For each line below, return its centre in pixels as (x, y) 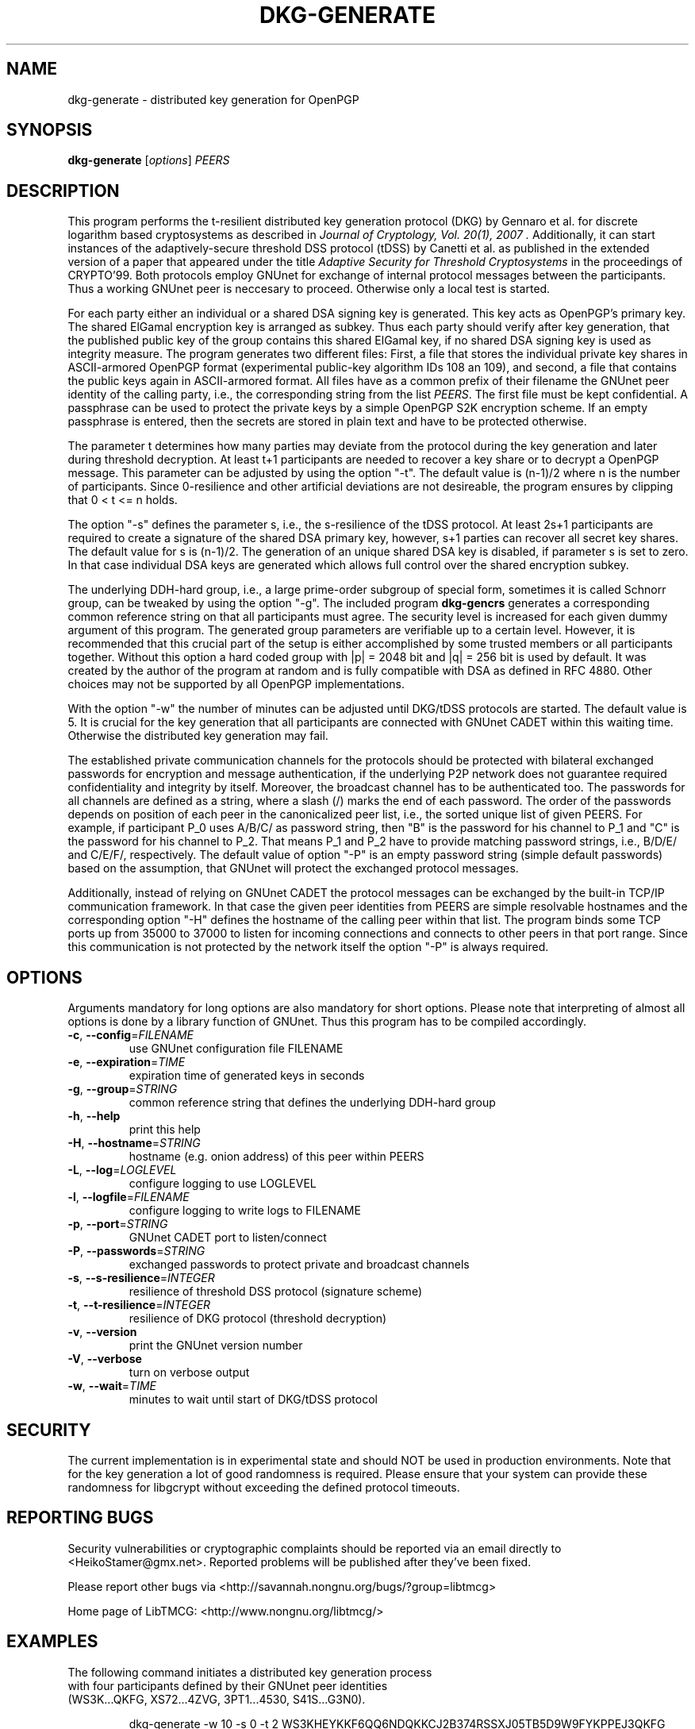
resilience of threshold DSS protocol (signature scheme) (275, 1292)
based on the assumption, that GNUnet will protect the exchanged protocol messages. (293, 868)
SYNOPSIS (50, 130)
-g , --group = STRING (123, 1089)
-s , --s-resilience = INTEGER (141, 1278)
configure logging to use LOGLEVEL (223, 1184)
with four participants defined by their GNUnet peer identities (228, 1685)
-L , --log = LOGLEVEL (122, 1170)
